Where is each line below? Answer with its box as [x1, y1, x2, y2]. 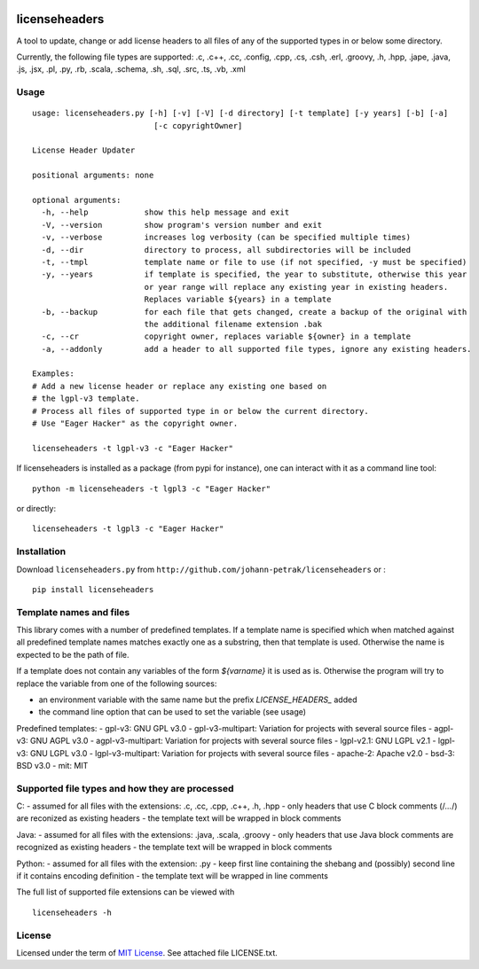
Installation [16, 545, 67, 558]
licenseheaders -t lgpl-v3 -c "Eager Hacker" [32, 443, 234, 453]
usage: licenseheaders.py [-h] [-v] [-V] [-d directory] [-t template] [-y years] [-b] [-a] [32, 108, 449, 119]
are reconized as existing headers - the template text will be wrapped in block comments [16, 813, 342, 824]
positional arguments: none [32, 170, 154, 181]
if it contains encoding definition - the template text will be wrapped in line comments [16, 871, 328, 881]
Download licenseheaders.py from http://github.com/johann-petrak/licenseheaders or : [16, 564, 386, 574]
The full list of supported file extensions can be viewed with [16, 887, 235, 897]
